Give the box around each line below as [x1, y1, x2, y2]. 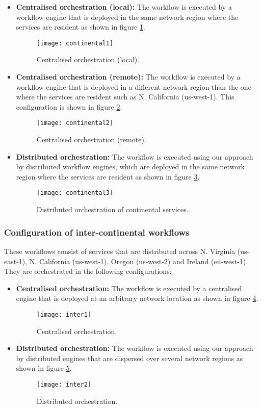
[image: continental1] [36, 39, 114, 47]
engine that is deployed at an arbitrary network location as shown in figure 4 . [16, 293, 258, 303]
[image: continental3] [36, 189, 114, 197]
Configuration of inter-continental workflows [4, 225, 190, 238]
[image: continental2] [36, 119, 114, 127]
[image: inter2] [36, 380, 92, 388]
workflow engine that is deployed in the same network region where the [16, 11, 239, 22]
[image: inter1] [36, 311, 92, 318]
